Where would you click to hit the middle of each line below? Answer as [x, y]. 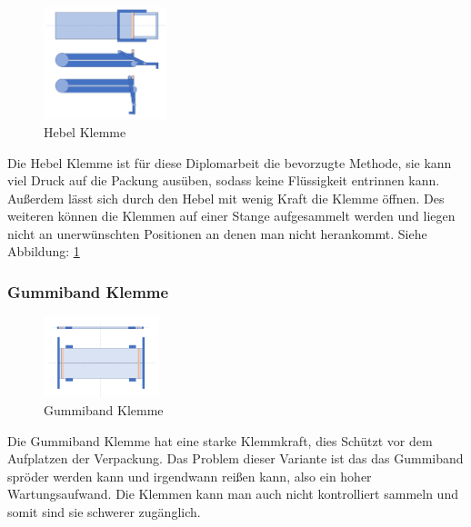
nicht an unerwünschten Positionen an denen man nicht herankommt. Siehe [217, 233]
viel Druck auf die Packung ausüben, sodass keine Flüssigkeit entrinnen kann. [224, 180]
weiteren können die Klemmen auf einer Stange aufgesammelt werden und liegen [231, 216]
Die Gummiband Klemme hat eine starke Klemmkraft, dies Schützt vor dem [220, 440]
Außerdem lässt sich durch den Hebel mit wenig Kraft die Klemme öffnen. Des [226, 198]
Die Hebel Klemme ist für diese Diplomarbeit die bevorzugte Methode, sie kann [230, 162]
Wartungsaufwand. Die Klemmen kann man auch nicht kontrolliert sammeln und [233, 494]
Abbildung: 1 [44, 251]
